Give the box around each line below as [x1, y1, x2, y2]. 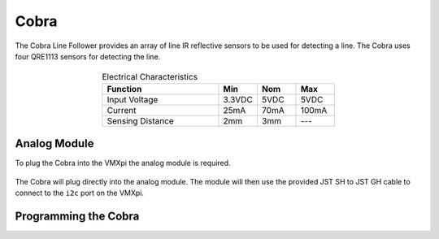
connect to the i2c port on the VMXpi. [15, 188, 144, 198]
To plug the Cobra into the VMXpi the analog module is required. [15, 159, 231, 168]
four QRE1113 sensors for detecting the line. [15, 51, 161, 61]
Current [106, 104, 137, 115]
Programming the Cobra [15, 209, 140, 223]
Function [106, 83, 142, 94]
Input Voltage [106, 93, 159, 105]
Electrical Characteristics [102, 71, 198, 82]
